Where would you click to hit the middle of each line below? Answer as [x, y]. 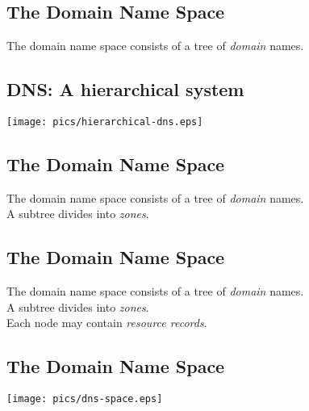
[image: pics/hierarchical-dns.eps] [105, 122]
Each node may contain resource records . [107, 323]
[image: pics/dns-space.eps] [85, 399]
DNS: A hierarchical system [125, 89]
